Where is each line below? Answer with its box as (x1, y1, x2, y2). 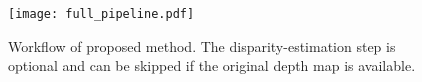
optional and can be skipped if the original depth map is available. (8, 55, 416, 76)
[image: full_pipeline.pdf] (8, 7, 195, 21)
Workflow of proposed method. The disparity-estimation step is (8, 35, 396, 56)
